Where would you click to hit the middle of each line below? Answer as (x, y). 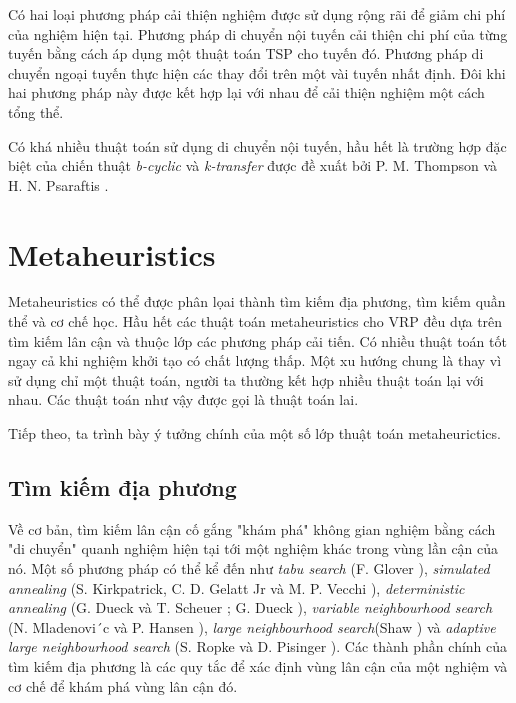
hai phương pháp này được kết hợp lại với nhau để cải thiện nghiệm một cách (246, 92)
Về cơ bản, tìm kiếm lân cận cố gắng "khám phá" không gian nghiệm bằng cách (252, 528)
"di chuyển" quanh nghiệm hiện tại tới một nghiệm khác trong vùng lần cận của (253, 548)
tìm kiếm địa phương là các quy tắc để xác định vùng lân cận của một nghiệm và (258, 665)
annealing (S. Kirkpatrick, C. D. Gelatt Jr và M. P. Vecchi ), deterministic (236, 587)
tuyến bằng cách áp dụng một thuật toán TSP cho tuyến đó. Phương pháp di (246, 53)
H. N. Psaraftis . (58, 184)
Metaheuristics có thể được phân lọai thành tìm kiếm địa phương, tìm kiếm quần (257, 301)
